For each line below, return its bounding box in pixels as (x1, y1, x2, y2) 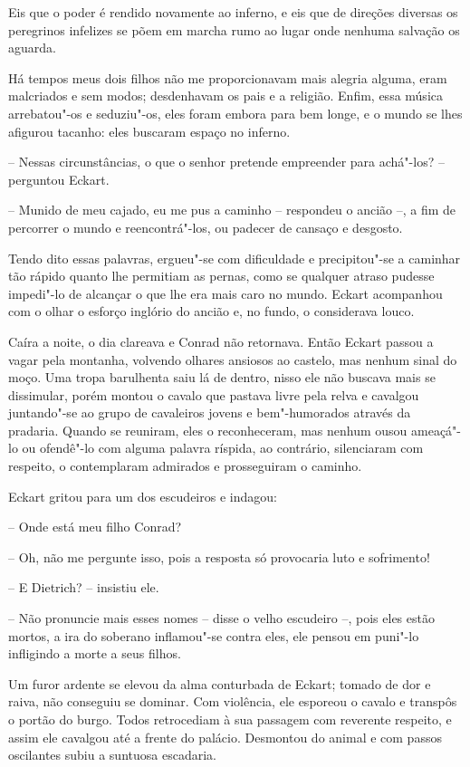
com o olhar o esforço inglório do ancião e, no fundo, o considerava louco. (8, 302, 415, 321)
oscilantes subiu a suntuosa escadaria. (8, 745, 216, 764)
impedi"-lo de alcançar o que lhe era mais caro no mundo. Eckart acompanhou (8, 283, 443, 302)
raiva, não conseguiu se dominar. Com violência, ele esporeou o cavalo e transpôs (8, 692, 457, 711)
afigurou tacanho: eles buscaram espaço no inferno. (8, 121, 291, 140)
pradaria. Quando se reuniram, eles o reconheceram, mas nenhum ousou (8, 420, 408, 439)
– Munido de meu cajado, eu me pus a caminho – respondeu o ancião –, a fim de (8, 200, 456, 219)
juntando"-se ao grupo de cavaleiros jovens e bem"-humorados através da (8, 403, 411, 422)
